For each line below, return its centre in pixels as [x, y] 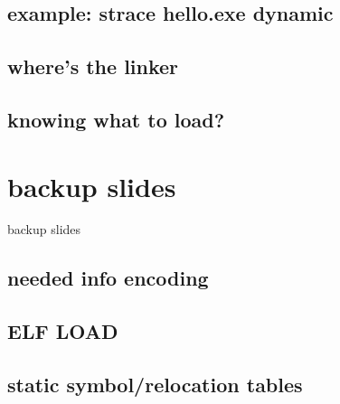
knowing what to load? [116, 119]
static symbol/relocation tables [155, 385]
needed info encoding [108, 278]
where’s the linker [93, 66]
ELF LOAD [63, 331]
